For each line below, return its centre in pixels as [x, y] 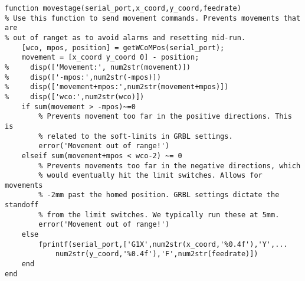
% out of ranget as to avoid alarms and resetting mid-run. [125, 37]
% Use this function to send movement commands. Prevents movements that [153, 18]
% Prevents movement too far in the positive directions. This [165, 117]
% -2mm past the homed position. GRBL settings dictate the [159, 195]
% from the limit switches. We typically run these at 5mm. [159, 215]
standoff [22, 205]
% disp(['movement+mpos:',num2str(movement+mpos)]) [117, 87]
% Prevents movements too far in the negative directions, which [170, 166]
